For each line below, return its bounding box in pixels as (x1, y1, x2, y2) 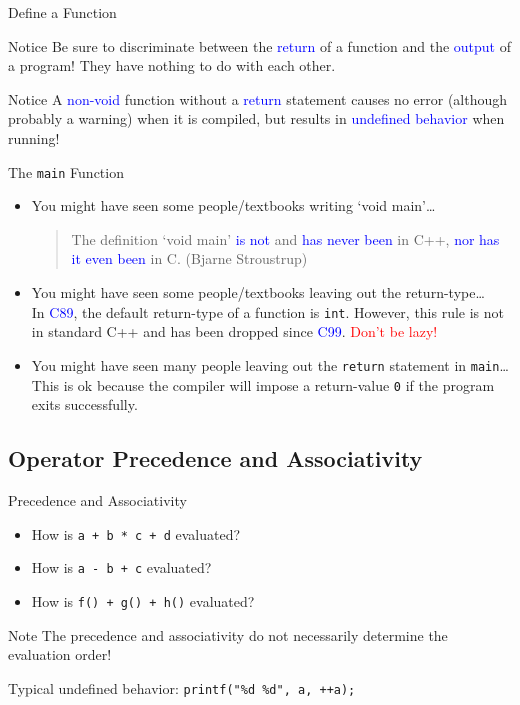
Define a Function (8, 2, 117, 22)
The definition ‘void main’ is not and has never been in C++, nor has (71, 228, 500, 249)
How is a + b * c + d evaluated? (31, 523, 241, 544)
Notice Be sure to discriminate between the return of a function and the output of (8, 35, 511, 56)
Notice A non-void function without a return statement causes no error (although (8, 88, 508, 109)
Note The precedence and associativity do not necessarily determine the (8, 624, 448, 645)
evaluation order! (8, 644, 112, 665)
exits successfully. (31, 394, 138, 415)
